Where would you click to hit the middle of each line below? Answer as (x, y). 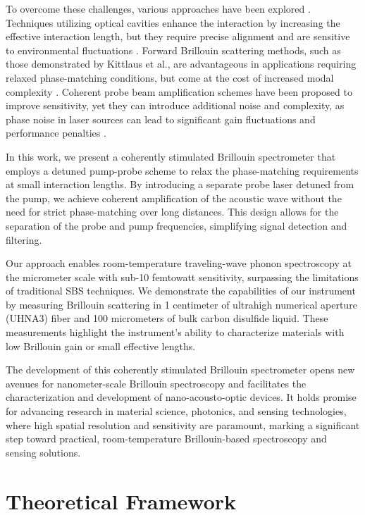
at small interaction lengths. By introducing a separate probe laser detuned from (180, 184)
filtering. (24, 239)
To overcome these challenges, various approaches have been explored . (158, 8)
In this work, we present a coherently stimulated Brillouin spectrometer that (171, 156)
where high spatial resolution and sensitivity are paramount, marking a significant (183, 424)
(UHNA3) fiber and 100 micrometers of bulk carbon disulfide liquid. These (167, 318)
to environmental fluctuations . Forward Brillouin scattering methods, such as (173, 50)
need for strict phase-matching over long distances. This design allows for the (172, 212)
